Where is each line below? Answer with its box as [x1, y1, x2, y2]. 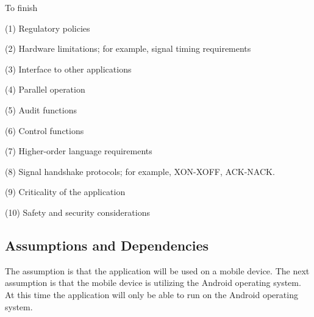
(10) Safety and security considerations [5, 205, 150, 218]
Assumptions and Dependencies [5, 235, 209, 254]
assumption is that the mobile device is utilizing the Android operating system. [5, 276, 301, 289]
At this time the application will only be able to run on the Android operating [5, 288, 298, 301]
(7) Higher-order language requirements [5, 144, 152, 157]
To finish [5, 1, 38, 13]
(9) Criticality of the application [5, 185, 126, 198]
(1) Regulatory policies [5, 21, 90, 34]
